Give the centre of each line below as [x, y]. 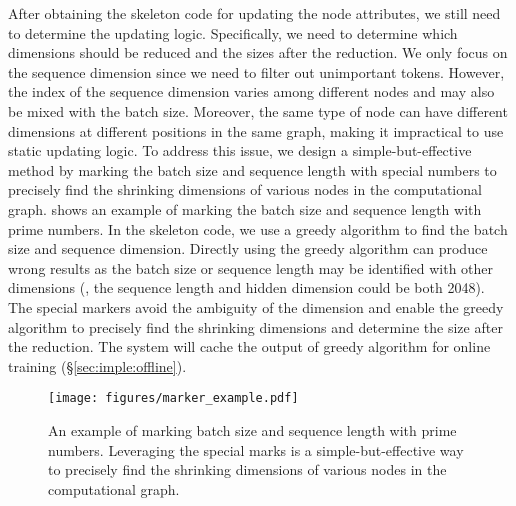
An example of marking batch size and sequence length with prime [252, 429]
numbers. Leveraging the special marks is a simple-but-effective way [256, 449]
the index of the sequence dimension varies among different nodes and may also [251, 91]
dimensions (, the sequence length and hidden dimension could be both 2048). [246, 287]
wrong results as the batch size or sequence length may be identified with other [251, 267]
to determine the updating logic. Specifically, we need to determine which [233, 32]
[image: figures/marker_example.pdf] [173, 398]
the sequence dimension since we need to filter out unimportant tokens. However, [256, 71]
